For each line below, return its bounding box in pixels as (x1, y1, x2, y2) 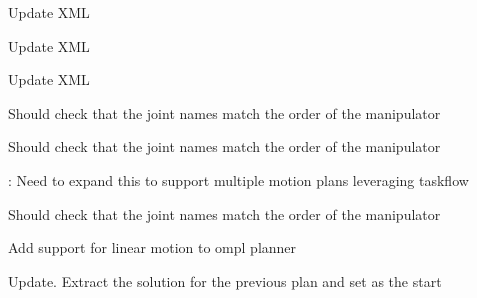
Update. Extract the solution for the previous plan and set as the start (8, 270, 442, 291)
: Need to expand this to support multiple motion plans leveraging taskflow (8, 169, 469, 190)
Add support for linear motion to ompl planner (8, 237, 297, 258)
